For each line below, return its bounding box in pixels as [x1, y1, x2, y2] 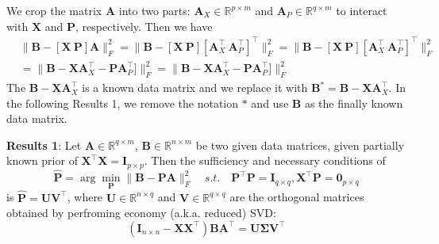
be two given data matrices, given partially [195, 136, 405, 153]
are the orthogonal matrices [229, 189, 364, 205]
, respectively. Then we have [75, 17, 213, 34]
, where [67, 189, 103, 205]
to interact [336, 2, 387, 18]
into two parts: [118, 2, 191, 18]
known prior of [6, 152, 78, 169]
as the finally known [304, 94, 403, 111]
